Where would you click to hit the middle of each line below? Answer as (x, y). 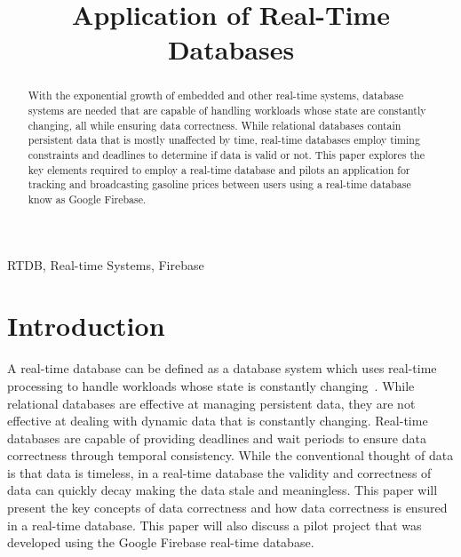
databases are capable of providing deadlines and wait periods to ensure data (217, 438)
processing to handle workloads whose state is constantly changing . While (211, 385)
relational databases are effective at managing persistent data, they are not (211, 403)
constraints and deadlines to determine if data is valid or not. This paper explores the (226, 154)
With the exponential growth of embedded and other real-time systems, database (215, 95)
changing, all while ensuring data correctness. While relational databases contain (215, 125)
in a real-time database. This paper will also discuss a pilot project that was (215, 525)
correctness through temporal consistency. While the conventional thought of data (230, 455)
